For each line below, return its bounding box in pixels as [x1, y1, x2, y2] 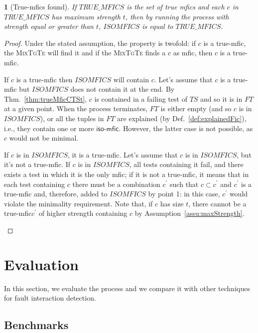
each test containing [4, 178, 65, 189]
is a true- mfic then [16, 74, 73, 84]
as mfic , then [173, 47, 213, 58]
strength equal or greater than [4, 21, 94, 31]
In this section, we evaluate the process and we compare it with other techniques [4, 283, 250, 293]
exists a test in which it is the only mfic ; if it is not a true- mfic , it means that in [4, 168, 249, 179]
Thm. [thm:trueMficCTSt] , [4, 93, 87, 104]
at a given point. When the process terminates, [4, 103, 148, 114]
